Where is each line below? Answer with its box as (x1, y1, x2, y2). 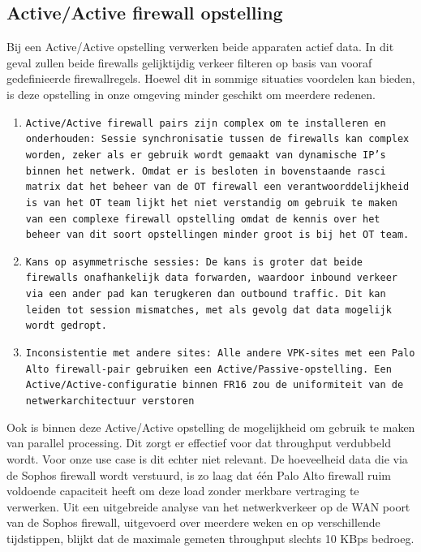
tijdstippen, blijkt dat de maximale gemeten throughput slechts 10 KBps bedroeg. (6, 529, 415, 546)
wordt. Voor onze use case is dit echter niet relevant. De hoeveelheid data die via (6, 450, 408, 467)
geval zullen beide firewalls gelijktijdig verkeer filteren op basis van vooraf (6, 54, 372, 71)
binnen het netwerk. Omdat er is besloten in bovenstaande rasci (25, 165, 386, 177)
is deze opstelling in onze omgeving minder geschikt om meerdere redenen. (6, 85, 376, 102)
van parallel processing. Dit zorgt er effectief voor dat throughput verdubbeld (6, 434, 391, 451)
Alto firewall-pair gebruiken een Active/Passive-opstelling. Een (25, 363, 392, 375)
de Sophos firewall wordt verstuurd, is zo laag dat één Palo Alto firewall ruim (6, 466, 391, 483)
